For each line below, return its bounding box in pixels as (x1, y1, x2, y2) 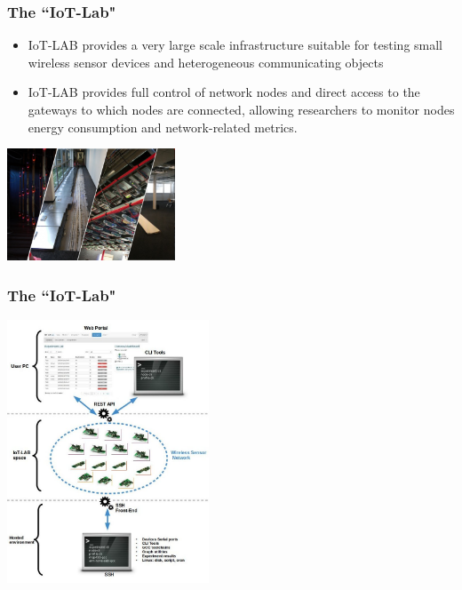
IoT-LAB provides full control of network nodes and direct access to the (28, 83, 420, 101)
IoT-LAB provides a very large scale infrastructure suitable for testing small (28, 36, 443, 54)
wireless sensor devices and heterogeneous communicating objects (28, 52, 384, 71)
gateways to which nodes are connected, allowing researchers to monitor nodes (28, 100, 455, 118)
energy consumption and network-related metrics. (28, 117, 298, 136)
